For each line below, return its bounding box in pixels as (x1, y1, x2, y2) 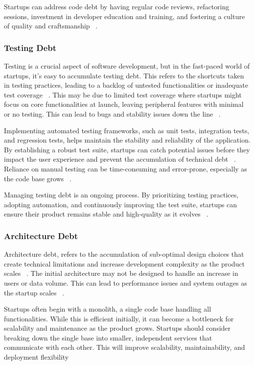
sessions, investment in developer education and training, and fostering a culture (4, 11, 245, 21)
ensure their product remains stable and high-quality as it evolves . (4, 209, 208, 219)
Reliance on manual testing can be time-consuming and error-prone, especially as (4, 163, 247, 173)
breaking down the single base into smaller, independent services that (4, 332, 212, 342)
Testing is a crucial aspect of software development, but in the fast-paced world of (4, 61, 250, 71)
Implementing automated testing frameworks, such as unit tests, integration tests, (4, 125, 250, 135)
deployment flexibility (4, 352, 69, 362)
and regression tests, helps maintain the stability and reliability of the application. (4, 135, 251, 145)
